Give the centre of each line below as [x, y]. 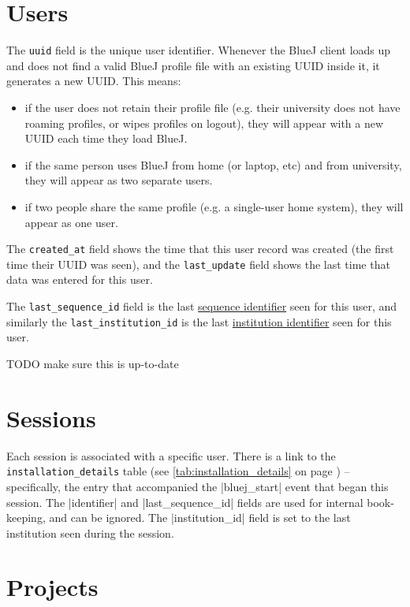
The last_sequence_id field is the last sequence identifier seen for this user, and [202, 306]
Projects [52, 587]
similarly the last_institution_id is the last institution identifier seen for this [199, 321]
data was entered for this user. [80, 279]
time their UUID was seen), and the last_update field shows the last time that [198, 264]
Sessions [51, 417]
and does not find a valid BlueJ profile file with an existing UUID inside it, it [193, 65]
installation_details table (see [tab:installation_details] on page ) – [178, 471]
